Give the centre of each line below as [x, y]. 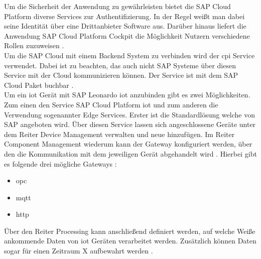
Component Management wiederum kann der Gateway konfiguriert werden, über [128, 144]
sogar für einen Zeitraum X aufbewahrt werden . [79, 251]
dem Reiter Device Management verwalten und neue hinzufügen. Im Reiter [119, 134]
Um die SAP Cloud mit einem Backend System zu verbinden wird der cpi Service [129, 55]
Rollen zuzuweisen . [34, 45]
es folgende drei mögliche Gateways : [60, 163]
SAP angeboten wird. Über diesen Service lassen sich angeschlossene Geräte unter [130, 124]
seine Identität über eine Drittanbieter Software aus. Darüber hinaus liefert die [125, 26]
